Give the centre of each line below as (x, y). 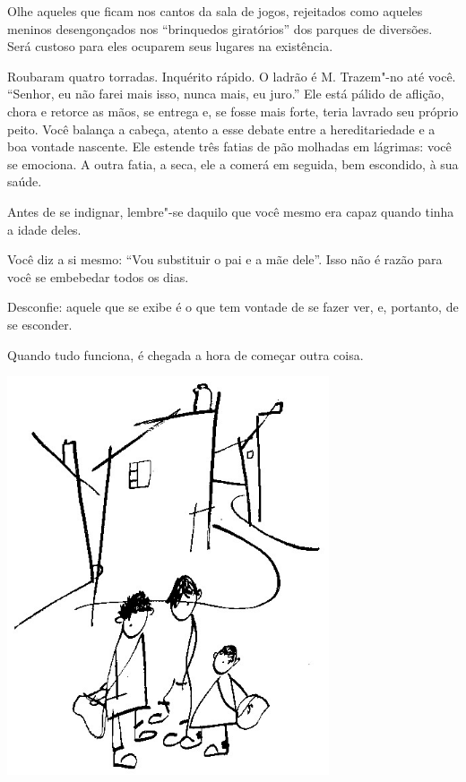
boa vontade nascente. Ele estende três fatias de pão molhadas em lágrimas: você (229, 146)
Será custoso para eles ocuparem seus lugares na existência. (170, 46)
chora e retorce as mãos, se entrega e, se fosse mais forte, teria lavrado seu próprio (233, 111)
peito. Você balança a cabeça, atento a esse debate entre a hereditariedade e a (221, 129)
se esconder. (40, 324)
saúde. (25, 181)
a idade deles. (44, 229)
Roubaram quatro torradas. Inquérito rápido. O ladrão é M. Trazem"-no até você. (232, 76)
